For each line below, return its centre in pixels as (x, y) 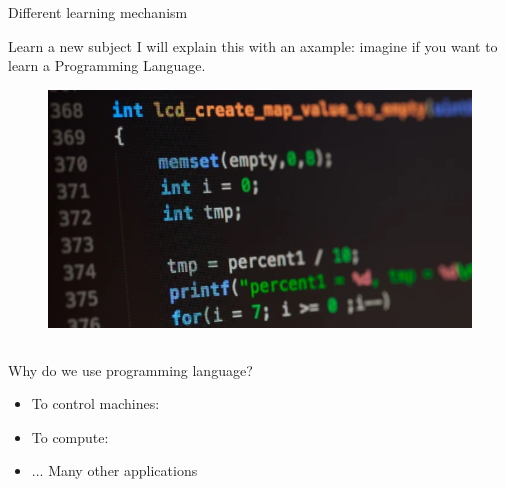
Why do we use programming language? (130, 369)
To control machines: (95, 403)
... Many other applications (114, 470)
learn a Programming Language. (107, 65)
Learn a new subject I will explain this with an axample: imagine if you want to (253, 45)
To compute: (70, 436)
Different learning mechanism (98, 12)
